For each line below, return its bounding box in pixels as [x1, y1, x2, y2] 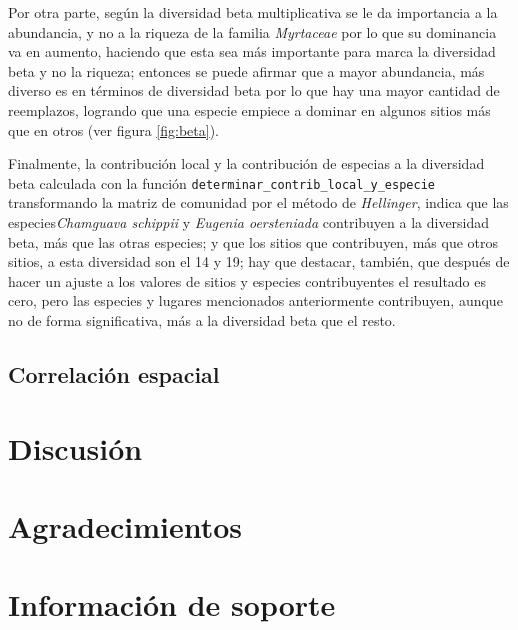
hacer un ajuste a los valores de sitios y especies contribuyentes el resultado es [8, 270, 487, 291]
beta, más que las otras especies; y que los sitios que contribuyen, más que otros [8, 231, 499, 252]
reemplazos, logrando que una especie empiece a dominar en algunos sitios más [8, 99, 491, 120]
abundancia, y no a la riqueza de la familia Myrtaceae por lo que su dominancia [8, 21, 497, 42]
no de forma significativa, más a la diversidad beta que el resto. [8, 309, 396, 330]
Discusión [8, 427, 143, 468]
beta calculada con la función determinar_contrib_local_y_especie [8, 172, 435, 193]
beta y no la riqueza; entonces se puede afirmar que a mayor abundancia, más [8, 60, 485, 81]
